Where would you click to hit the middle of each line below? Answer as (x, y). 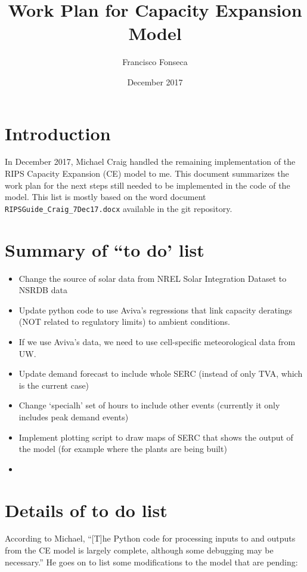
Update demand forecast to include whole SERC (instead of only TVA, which (161, 373)
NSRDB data (43, 290)
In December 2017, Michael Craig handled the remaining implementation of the (150, 162)
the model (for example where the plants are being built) (123, 449)
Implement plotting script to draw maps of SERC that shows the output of (156, 437)
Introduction (58, 133)
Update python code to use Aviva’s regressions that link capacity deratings (156, 310)
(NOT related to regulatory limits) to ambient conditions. (124, 322)
